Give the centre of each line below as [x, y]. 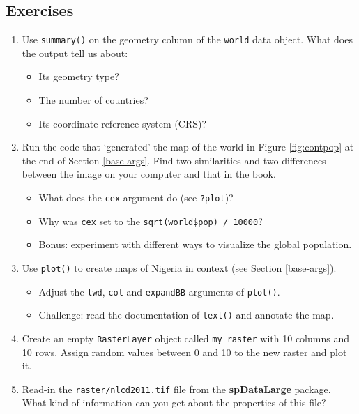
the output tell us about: [75, 53]
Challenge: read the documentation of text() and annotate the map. [186, 315]
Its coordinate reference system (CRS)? [123, 123]
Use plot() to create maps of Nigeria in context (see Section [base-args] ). [179, 267]
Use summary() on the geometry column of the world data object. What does [187, 39]
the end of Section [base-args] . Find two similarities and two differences [174, 160]
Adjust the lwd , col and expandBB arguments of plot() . [159, 291]
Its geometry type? [79, 76]
